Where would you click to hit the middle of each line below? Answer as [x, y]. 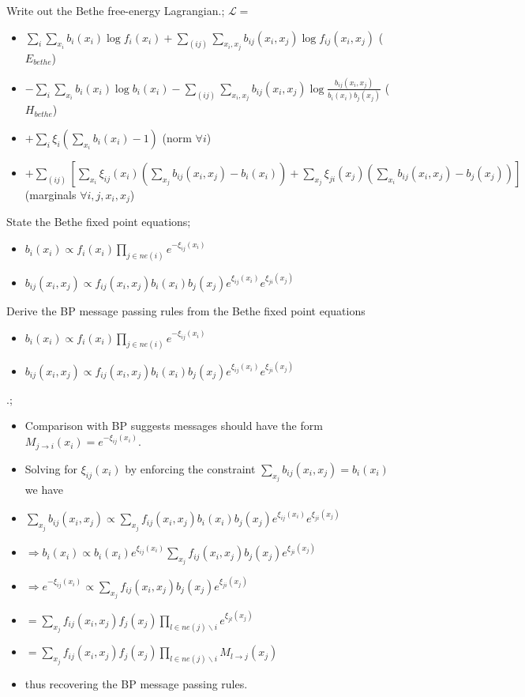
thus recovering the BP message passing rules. [136, 683]
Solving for [51, 468]
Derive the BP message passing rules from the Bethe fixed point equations [186, 310]
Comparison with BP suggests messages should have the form [174, 426]
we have [44, 490]
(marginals [51, 194]
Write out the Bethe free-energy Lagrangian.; [116, 10]
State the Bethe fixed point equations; [99, 222]
